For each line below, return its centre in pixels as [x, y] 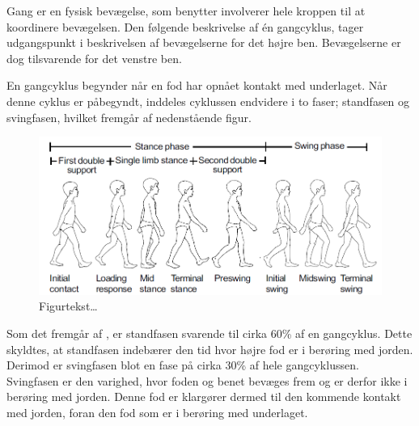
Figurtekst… [68, 306]
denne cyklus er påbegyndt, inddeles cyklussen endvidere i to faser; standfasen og [208, 101]
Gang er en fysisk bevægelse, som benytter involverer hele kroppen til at [186, 11]
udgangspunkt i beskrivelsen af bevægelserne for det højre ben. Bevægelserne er [204, 42]
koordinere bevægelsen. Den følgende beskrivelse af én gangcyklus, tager [185, 26]
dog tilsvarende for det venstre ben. [94, 58]
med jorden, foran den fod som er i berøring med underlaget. [157, 413]
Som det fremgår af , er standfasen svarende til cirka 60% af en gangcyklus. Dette [209, 333]
